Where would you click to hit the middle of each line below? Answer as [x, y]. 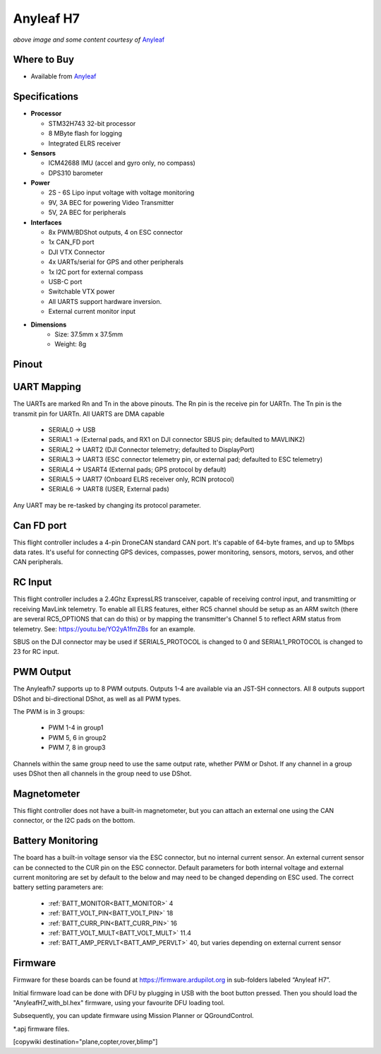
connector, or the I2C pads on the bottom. [74, 821]
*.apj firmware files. [41, 1029]
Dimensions [49, 324]
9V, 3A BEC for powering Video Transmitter [111, 202]
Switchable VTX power [82, 292]
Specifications [46, 96]
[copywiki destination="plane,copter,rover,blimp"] [85, 1042]
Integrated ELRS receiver [85, 143]
